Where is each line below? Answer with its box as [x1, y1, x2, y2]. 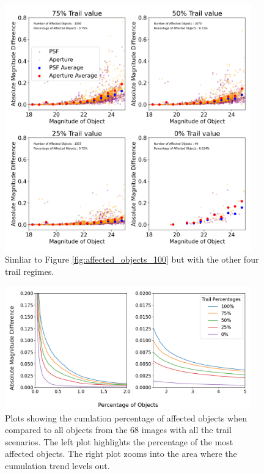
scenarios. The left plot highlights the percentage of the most [5, 435, 233, 448]
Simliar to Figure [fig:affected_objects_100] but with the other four [5, 253, 259, 266]
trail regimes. [5, 264, 54, 277]
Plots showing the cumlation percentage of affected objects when [5, 411, 247, 424]
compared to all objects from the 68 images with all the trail [5, 423, 232, 436]
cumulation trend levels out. [5, 459, 110, 472]
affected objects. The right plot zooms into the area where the [5, 447, 237, 460]
